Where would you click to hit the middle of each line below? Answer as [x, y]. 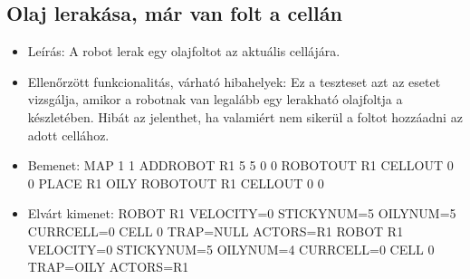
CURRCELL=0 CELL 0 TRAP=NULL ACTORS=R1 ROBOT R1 [216, 231]
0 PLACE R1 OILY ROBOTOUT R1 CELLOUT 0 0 [176, 183]
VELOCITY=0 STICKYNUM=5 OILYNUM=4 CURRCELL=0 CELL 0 [231, 249]
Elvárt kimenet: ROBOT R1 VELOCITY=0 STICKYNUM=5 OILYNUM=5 [242, 213]
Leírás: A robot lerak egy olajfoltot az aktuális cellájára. [184, 51]
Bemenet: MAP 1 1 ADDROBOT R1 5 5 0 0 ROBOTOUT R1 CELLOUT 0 [240, 165]
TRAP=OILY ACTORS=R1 [108, 267]
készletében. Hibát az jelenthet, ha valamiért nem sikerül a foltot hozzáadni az [245, 116]
